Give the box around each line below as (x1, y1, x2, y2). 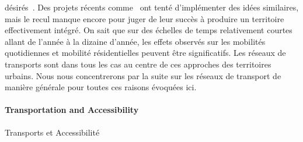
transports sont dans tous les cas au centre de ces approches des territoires (5, 58, 271, 70)
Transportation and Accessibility (5, 104, 139, 116)
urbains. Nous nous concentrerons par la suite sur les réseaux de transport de (5, 69, 281, 81)
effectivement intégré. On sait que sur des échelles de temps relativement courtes (5, 24, 292, 36)
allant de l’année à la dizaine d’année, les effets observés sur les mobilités (5, 35, 266, 47)
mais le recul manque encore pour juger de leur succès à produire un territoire (5, 12, 284, 24)
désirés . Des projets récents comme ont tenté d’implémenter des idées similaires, (5, 1, 299, 13)
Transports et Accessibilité (5, 126, 100, 138)
